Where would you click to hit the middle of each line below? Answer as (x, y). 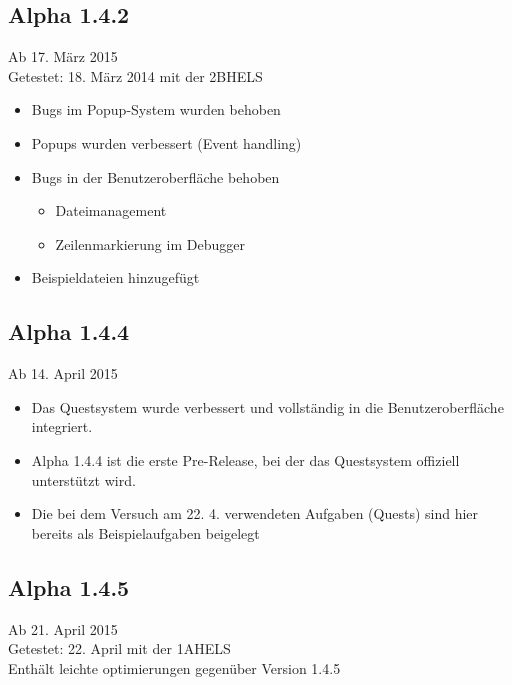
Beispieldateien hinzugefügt (115, 277)
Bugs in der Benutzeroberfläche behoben (155, 176)
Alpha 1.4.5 (69, 586)
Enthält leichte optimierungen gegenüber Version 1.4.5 (174, 667)
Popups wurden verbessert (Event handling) (166, 142)
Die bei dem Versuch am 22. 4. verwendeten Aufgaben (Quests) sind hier (255, 513)
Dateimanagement (111, 210)
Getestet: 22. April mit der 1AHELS (119, 648)
